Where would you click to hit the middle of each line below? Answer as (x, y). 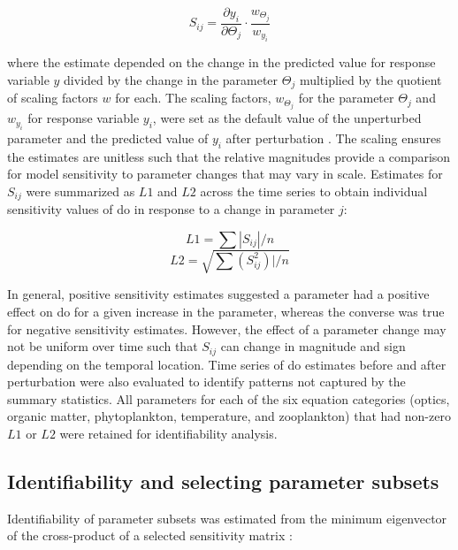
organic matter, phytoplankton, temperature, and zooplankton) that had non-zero (229, 416)
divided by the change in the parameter (171, 79)
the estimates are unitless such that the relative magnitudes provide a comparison (229, 156)
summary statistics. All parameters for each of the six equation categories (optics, (229, 398)
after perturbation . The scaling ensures (333, 137)
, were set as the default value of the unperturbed (287, 118)
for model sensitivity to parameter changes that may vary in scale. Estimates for (225, 174)
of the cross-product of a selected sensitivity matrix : (150, 535)
